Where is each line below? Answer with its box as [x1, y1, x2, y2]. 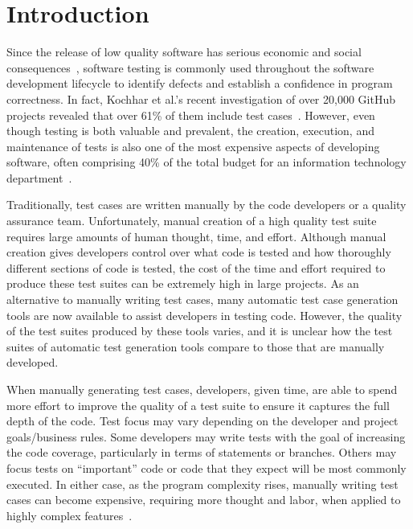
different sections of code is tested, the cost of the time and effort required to [6, 259, 386, 276]
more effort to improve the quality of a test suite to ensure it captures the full [6, 396, 390, 413]
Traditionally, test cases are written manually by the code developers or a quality [6, 196, 407, 213]
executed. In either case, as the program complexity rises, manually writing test [6, 475, 399, 492]
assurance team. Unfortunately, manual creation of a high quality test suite [6, 212, 377, 229]
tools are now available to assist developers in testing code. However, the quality [6, 306, 403, 323]
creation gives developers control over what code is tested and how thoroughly [6, 244, 391, 260]
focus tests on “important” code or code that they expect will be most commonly [6, 459, 407, 476]
